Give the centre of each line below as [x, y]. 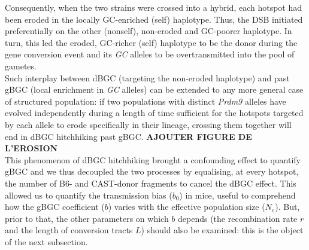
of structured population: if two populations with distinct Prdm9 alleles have [146, 101]
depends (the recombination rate [238, 218]
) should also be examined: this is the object [222, 230]
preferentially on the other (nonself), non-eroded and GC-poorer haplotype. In [149, 31]
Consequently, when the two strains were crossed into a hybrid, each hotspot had [154, 7]
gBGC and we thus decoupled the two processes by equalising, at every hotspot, [152, 171]
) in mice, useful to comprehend [237, 195]
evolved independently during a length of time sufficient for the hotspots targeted [154, 113]
